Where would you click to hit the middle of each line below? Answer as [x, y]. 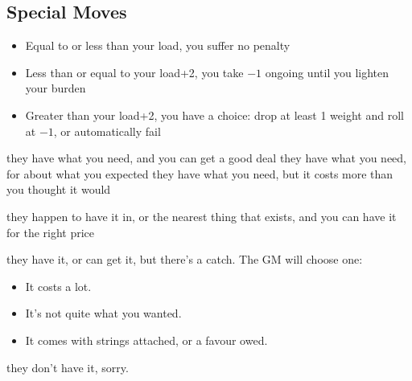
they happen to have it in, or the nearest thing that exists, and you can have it [202, 216]
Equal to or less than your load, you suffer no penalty [158, 45]
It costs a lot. [58, 286]
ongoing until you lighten [327, 72]
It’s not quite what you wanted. [103, 313]
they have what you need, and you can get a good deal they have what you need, [206, 158]
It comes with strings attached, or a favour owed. [146, 340]
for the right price [51, 232]
